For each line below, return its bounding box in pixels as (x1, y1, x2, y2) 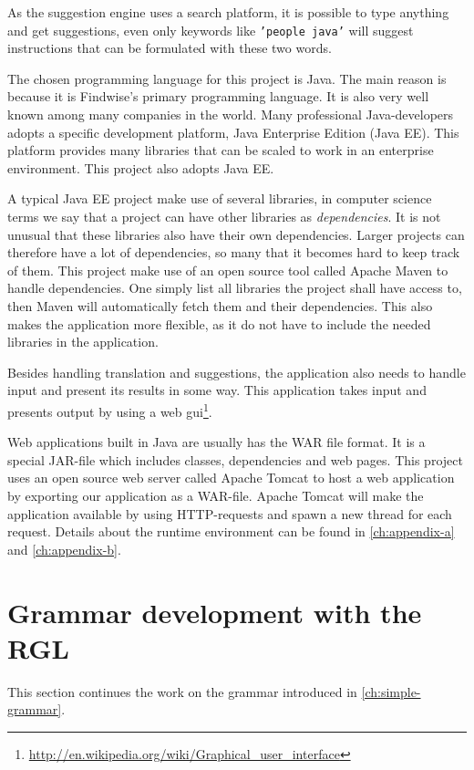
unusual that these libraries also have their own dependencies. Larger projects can (7, 224, 465, 244)
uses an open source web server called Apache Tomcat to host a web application (7, 468, 455, 487)
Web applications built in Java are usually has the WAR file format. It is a (7, 432, 426, 452)
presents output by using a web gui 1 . (7, 399, 212, 421)
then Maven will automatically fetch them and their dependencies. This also (7, 296, 433, 315)
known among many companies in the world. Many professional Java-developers (7, 105, 454, 124)
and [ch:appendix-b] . (7, 539, 121, 558)
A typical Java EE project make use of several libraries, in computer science (7, 189, 432, 208)
